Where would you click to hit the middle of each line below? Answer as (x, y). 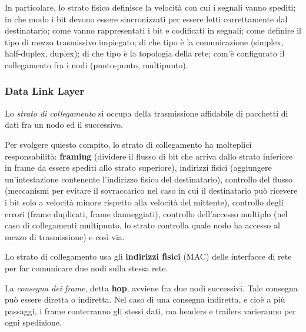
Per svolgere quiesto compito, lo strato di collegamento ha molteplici (128, 144)
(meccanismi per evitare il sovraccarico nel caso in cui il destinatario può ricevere (151, 190)
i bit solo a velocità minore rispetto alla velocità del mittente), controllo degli (144, 202)
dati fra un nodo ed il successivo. (64, 124)
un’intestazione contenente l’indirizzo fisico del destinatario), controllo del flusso (149, 179)
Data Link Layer (45, 91)
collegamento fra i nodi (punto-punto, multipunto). (97, 64)
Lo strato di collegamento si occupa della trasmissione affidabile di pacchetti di (147, 113)
